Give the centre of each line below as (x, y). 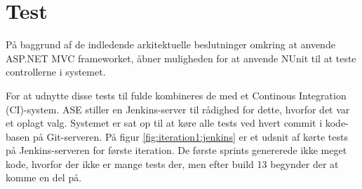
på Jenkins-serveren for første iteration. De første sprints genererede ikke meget (176, 150)
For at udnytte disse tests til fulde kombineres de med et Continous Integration (176, 95)
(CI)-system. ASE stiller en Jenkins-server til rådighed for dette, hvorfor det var (178, 109)
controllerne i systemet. (56, 72)
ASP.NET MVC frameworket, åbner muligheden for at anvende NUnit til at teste (181, 58)
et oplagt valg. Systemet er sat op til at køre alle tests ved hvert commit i (164, 123)
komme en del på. (44, 177)
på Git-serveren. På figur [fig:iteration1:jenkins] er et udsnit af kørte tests (190, 136)
